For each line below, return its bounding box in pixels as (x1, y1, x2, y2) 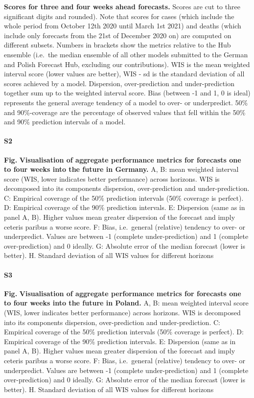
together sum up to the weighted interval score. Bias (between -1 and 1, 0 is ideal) (4, 88, 251, 98)
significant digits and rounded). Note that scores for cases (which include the (4, 11, 234, 21)
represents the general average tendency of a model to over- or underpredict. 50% (4, 97, 248, 107)
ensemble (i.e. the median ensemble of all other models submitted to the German (4, 49, 248, 59)
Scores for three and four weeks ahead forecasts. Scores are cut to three (4, 1, 240, 11)
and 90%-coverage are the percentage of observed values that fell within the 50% (4, 107, 246, 117)
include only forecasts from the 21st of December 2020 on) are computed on (4, 30, 231, 40)
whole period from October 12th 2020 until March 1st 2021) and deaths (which (4, 21, 241, 31)
